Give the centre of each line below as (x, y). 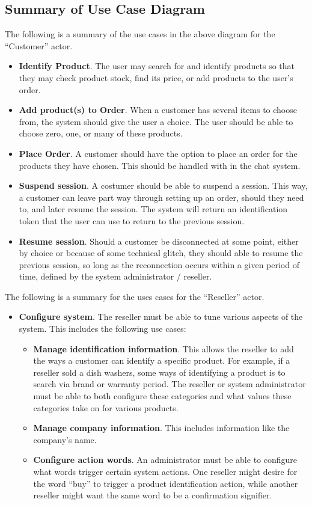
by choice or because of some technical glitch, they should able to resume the (161, 253)
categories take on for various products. (106, 407)
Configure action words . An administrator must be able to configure (165, 460)
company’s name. (65, 439)
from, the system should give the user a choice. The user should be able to (156, 121)
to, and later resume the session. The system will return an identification (153, 209)
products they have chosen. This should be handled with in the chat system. (160, 165)
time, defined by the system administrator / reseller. (115, 276)
